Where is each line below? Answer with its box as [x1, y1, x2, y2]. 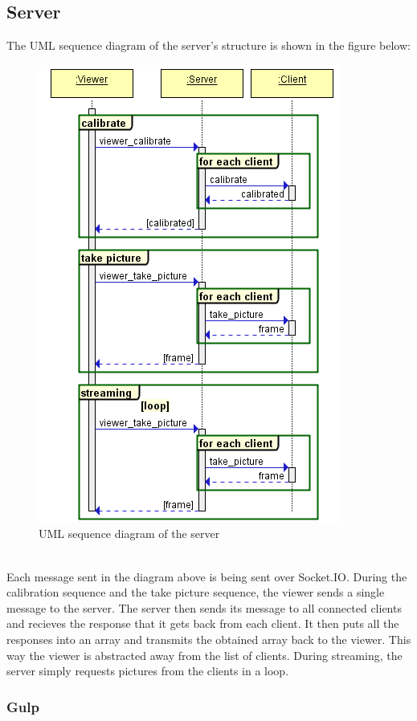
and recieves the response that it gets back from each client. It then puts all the [6, 615, 399, 632]
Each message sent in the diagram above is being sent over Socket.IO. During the [6, 568, 407, 585]
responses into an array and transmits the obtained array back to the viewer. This [6, 630, 411, 647]
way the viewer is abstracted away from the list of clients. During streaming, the [6, 646, 403, 663]
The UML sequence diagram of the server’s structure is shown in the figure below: [6, 37, 411, 54]
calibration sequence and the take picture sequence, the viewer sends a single [6, 584, 385, 601]
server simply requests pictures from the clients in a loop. [6, 662, 289, 679]
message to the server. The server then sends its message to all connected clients [6, 599, 402, 616]
